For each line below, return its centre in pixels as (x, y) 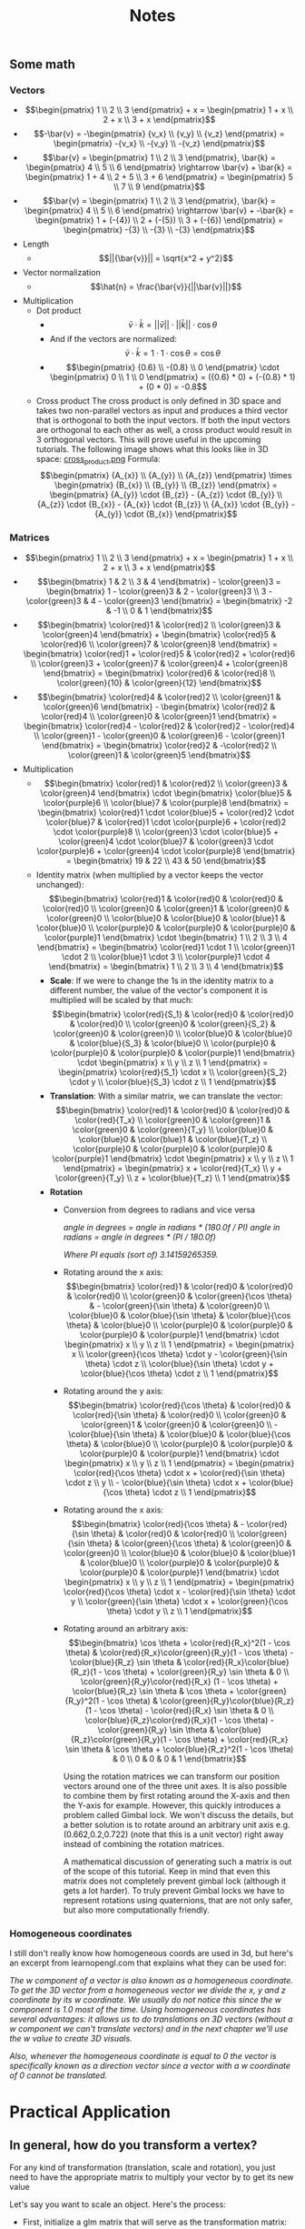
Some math (42, 65)
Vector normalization (62, 273)
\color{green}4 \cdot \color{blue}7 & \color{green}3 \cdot (166, 841)
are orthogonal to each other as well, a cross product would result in (164, 430)
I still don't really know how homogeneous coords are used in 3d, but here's (151, 1953)
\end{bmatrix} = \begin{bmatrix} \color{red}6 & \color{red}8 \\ (159, 673)
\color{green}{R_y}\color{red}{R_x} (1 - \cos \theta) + (179, 1681)
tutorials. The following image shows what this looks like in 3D (152, 449)
